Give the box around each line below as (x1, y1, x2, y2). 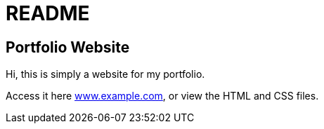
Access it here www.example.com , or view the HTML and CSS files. (6, 90, 319, 102)
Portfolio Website (6, 38, 130, 56)
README (6, 1, 90, 25)
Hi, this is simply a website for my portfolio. (6, 68, 205, 81)
